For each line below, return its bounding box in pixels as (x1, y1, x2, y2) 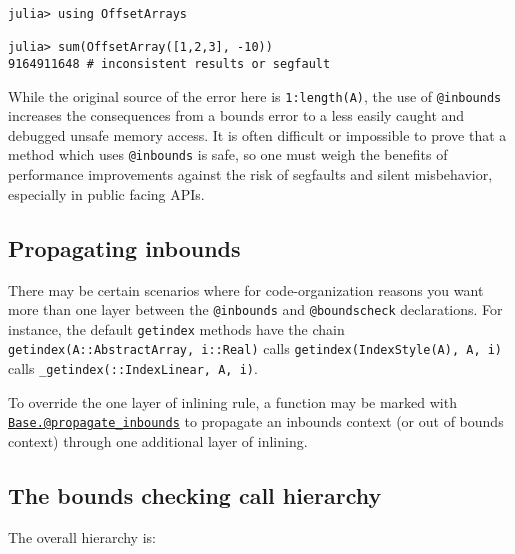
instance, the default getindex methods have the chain (8, 318, 345, 339)
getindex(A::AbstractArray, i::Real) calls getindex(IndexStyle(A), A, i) (8, 338, 503, 359)
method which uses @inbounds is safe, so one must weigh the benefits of (8, 144, 448, 165)
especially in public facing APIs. (8, 183, 205, 204)
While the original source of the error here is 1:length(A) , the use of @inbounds (8, 85, 502, 106)
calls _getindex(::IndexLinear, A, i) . (8, 358, 258, 379)
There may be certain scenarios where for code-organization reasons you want (8, 279, 484, 300)
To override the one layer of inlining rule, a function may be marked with (8, 391, 457, 412)
